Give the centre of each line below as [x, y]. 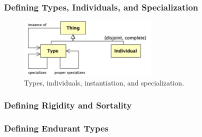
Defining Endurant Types [56, 128]
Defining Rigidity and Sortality [68, 105]
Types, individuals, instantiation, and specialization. [104, 83]
